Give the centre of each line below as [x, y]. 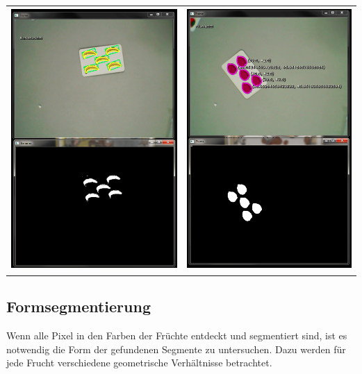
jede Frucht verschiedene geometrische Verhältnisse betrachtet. [139, 363]
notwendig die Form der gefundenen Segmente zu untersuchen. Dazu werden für [176, 349]
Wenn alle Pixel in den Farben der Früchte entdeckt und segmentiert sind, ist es [177, 335]
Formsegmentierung [79, 306]
